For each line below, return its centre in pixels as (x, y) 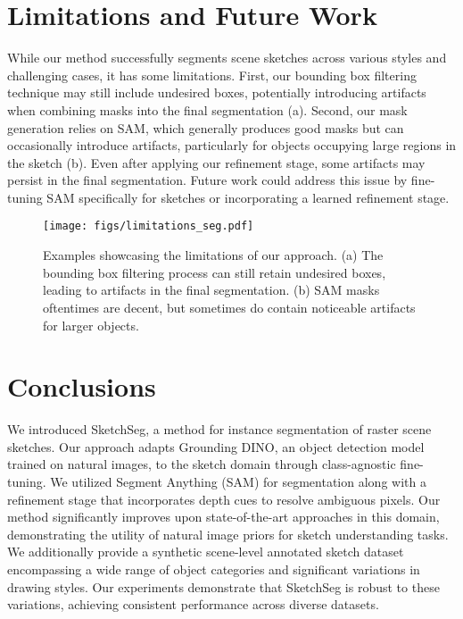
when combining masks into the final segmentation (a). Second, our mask (207, 109)
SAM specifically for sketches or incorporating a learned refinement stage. (248, 197)
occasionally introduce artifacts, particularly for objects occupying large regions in (232, 145)
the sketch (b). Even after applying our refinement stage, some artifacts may (216, 162)
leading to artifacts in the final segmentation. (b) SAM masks (211, 290)
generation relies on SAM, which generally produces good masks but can (206, 127)
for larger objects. (91, 325)
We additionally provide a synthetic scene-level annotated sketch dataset (206, 552)
